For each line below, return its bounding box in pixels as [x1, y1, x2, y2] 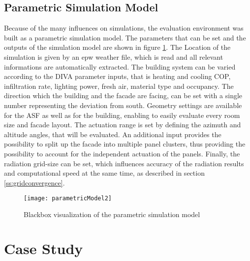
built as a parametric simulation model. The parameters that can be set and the [4, 32, 246, 42]
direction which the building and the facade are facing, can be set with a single [4, 90, 243, 101]
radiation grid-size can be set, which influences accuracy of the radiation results [4, 158, 244, 168]
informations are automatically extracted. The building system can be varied [4, 61, 236, 72]
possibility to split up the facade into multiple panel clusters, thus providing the [4, 139, 246, 149]
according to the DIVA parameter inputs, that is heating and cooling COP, [4, 71, 231, 81]
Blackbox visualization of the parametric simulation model [24, 209, 200, 219]
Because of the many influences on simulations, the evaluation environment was [4, 23, 244, 33]
